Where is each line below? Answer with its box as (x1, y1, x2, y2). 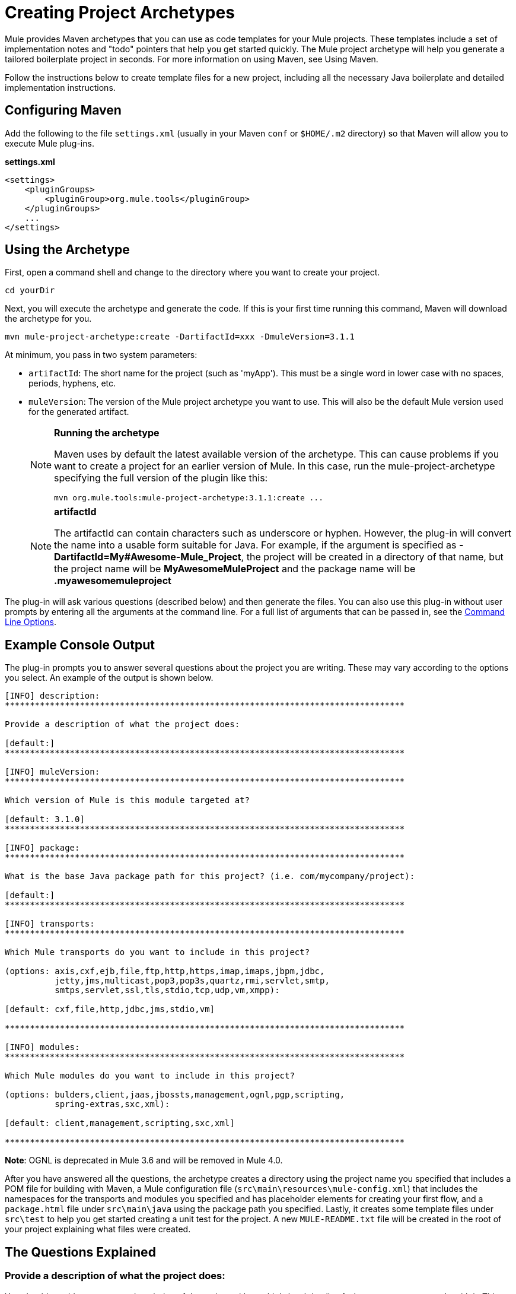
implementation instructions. (5, 82, 116, 93)
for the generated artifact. (28, 407, 129, 417)
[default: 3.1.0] (5, 814, 85, 824)
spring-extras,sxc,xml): (55, 1099, 170, 1109)
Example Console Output (5, 637, 155, 652)
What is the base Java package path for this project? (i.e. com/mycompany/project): (5, 871, 415, 881)
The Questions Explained (5, 1244, 156, 1260)
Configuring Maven (5, 103, 122, 118)
